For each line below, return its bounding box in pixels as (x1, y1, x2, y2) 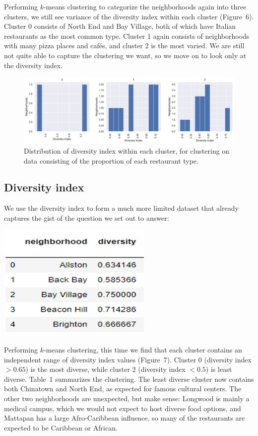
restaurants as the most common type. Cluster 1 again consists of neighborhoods (4, 30, 250, 41)
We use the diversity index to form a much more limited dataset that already (4, 203, 239, 213)
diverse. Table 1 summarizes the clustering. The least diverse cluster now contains (4, 373, 254, 384)
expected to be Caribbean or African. (4, 422, 118, 433)
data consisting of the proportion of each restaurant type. (24, 155, 198, 166)
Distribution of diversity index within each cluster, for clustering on (24, 145, 230, 156)
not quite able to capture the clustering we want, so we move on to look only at (4, 50, 247, 60)
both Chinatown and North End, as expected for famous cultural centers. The (4, 383, 242, 394)
